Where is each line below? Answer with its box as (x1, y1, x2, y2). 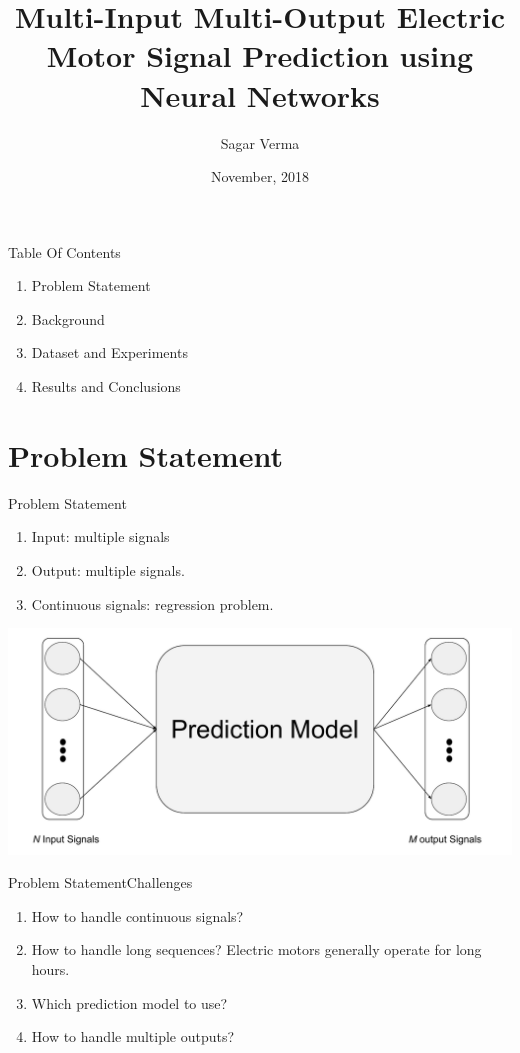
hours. (31, 958, 70, 979)
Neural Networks (140, 74, 380, 115)
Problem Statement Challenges (8, 872, 193, 893)
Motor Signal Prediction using (46, 35, 474, 76)
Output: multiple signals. (31, 559, 185, 580)
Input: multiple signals (31, 526, 170, 547)
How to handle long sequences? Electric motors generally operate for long (31, 939, 482, 960)
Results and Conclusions (31, 376, 181, 397)
